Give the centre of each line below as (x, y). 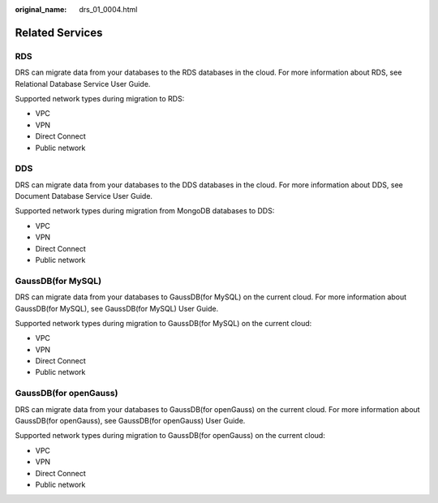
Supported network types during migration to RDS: (100, 98)
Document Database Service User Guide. (84, 196)
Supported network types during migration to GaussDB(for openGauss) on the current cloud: (170, 436)
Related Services (59, 32)
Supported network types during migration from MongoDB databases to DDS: (145, 211)
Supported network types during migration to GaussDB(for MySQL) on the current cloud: (163, 323)
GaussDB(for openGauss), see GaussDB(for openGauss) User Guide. (130, 421)
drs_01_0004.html (108, 9)
